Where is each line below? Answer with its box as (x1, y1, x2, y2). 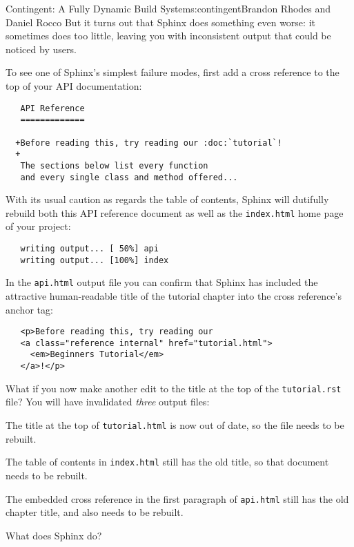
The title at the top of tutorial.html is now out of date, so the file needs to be (6, 418, 344, 432)
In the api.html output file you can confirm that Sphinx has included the (6, 275, 318, 289)
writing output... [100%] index (20, 255, 169, 265)
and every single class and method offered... (20, 172, 238, 182)
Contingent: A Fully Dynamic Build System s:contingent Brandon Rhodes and (6, 1, 331, 15)
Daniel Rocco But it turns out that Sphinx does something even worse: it (6, 15, 315, 29)
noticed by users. (6, 41, 77, 56)
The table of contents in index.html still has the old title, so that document (6, 454, 329, 469)
